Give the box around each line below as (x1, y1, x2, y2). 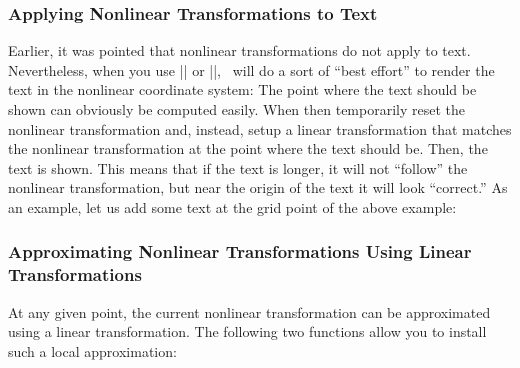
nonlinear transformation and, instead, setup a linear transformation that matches (8, 118, 512, 139)
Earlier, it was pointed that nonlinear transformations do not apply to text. (8, 40, 471, 61)
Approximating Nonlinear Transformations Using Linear (8, 239, 472, 264)
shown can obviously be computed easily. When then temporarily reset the (8, 99, 465, 119)
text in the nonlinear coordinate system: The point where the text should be (8, 79, 477, 100)
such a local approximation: (8, 340, 177, 361)
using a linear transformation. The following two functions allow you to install (8, 321, 487, 342)
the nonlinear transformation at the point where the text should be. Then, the (8, 138, 488, 159)
